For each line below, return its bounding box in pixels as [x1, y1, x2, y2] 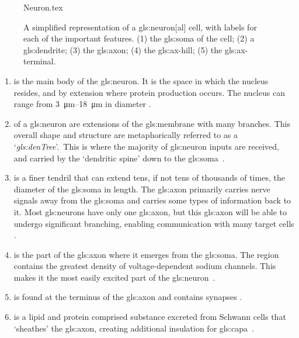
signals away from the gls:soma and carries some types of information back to [13, 194, 291, 206]
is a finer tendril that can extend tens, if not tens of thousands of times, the [13, 171, 285, 184]
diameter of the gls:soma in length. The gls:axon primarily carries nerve [13, 182, 270, 195]
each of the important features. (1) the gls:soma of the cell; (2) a [23, 32, 255, 44]
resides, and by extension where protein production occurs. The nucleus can [13, 86, 285, 98]
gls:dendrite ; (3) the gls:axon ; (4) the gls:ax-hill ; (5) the [23, 43, 222, 56]
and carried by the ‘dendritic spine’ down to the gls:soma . [13, 151, 225, 164]
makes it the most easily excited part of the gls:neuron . [13, 271, 215, 283]
